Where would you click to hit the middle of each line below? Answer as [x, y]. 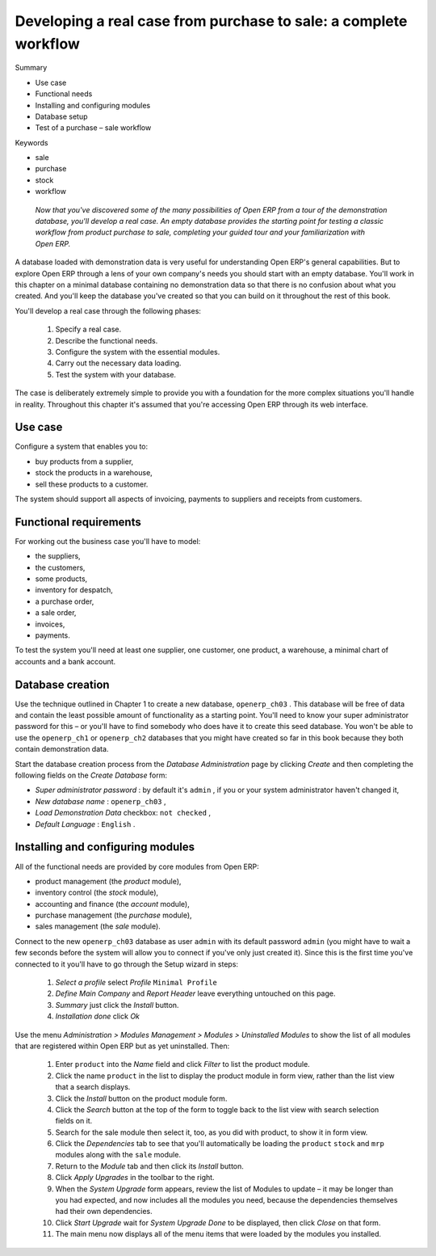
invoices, [50, 624]
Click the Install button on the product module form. [141, 1098]
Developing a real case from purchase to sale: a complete [211, 21]
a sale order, [56, 613]
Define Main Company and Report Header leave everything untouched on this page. [195, 993]
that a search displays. [93, 1087]
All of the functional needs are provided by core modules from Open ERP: [137, 866]
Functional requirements [78, 522]
